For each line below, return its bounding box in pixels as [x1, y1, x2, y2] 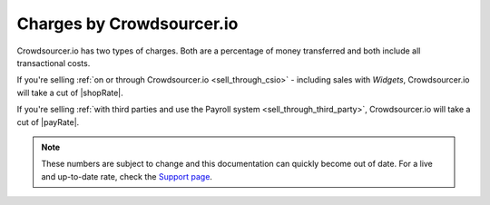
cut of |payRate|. [16, 116, 80, 127]
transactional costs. [16, 57, 91, 68]
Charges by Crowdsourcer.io [16, 14, 239, 34]
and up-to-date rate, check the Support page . [41, 171, 213, 181]
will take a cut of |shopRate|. [16, 87, 124, 98]
